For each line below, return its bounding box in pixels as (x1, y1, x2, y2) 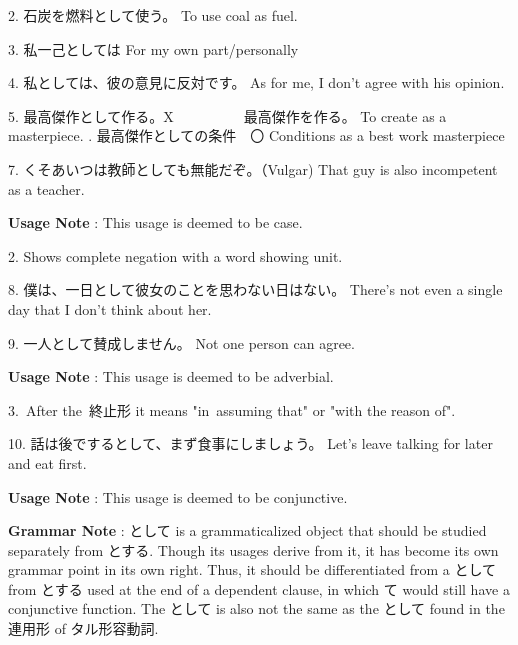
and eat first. (8, 452, 87, 473)
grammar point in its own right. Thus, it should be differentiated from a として (8, 559, 497, 580)
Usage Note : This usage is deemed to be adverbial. (8, 366, 334, 387)
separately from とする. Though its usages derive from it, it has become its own (8, 539, 499, 560)
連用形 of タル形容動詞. (8, 618, 159, 639)
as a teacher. (8, 178, 85, 199)
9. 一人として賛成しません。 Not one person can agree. (8, 332, 355, 353)
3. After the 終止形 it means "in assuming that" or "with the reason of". (8, 399, 456, 420)
